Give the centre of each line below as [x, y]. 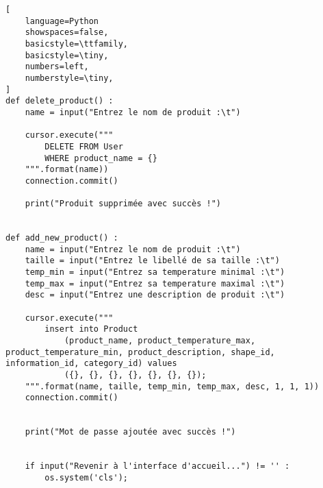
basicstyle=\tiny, [67, 55]
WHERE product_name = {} [101, 158]
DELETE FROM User [84, 146]
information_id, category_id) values [91, 364]
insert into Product [91, 329]
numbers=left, [57, 67]
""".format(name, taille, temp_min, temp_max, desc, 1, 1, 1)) [172, 386]
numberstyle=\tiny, [69, 78]
